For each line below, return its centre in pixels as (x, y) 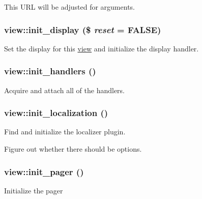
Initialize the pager (34, 190)
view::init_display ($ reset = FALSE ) (83, 29)
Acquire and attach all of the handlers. (65, 90)
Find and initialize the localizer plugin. (65, 132)
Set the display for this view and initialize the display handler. (102, 48)
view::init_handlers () (50, 71)
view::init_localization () (56, 113)
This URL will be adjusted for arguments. (69, 7)
